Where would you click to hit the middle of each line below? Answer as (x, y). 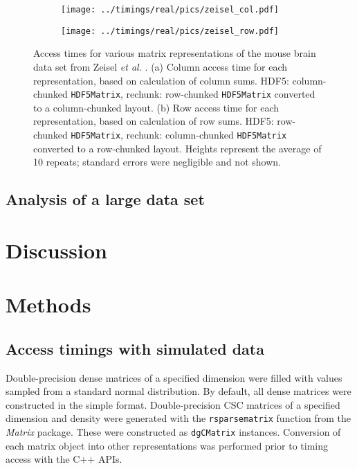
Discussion (56, 250)
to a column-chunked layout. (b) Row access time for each (156, 107)
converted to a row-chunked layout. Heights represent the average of (177, 148)
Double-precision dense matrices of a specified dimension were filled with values (174, 377)
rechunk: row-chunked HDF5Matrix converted (221, 94)
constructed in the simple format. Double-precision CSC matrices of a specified (173, 404)
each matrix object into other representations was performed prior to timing (167, 445)
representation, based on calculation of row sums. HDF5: (154, 121)
